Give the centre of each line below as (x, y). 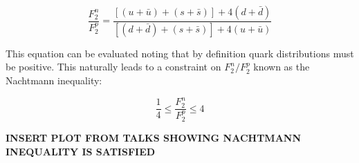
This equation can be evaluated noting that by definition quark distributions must (180, 53)
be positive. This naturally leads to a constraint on (113, 67)
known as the (282, 67)
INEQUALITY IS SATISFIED (81, 151)
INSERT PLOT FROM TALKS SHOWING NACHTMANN (153, 138)
